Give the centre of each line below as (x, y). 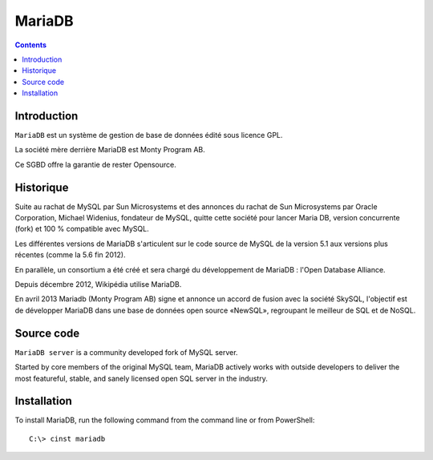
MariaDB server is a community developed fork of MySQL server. (126, 352)
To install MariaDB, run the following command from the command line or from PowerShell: (165, 420)
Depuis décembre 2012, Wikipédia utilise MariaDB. (98, 284)
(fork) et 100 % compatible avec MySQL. (82, 229)
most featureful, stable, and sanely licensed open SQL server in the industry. (141, 378)
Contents (31, 45)
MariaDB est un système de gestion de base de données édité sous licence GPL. (149, 135)
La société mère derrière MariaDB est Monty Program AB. (110, 150)
